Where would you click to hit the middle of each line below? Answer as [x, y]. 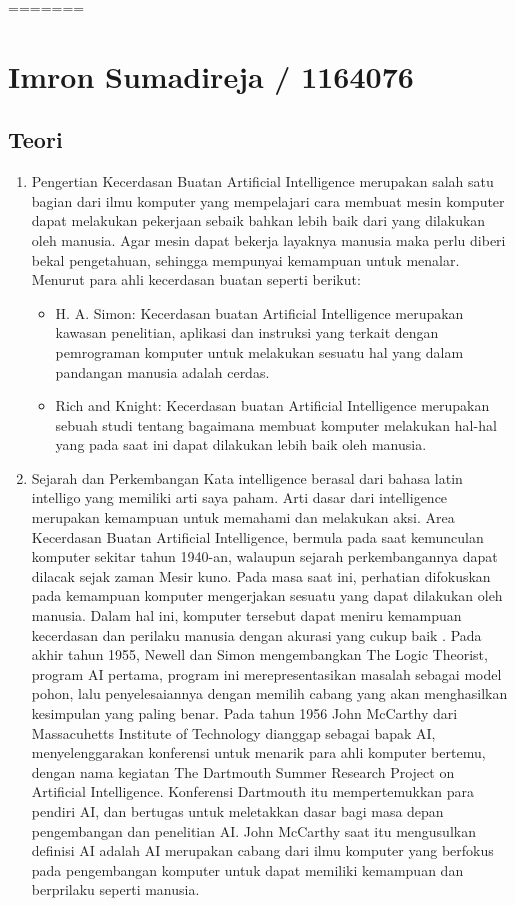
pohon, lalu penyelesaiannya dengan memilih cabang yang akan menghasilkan [269, 693]
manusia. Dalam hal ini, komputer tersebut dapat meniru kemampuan [246, 615]
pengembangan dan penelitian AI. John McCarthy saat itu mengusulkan [253, 830]
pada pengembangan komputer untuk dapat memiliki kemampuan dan [247, 869]
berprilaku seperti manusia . [115, 889]
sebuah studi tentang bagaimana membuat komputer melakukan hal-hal [276, 424]
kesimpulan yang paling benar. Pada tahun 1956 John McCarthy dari [244, 713]
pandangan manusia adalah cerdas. [162, 371]
